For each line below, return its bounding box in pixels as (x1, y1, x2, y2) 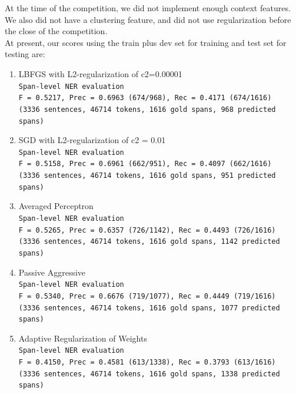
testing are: (5, 48, 45, 60)
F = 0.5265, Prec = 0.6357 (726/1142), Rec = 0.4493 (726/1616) (18, 226, 276, 234)
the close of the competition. (5, 25, 108, 37)
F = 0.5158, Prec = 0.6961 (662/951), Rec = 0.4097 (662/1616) (18, 160, 272, 168)
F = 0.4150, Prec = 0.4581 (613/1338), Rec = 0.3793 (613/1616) (18, 358, 276, 367)
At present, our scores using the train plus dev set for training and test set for (5, 36, 287, 48)
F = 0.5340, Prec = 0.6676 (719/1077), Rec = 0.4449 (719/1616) (18, 292, 276, 300)
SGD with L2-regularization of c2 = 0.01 (18, 134, 166, 146)
